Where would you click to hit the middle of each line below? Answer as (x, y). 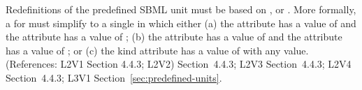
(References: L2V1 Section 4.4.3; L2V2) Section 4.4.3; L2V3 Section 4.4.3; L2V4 (179, 64)
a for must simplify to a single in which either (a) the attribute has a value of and (181, 23)
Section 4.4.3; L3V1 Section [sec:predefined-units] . (114, 77)
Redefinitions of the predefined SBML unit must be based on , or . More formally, (181, 9)
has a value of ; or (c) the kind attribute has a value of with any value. (157, 50)
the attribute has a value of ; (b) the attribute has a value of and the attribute (174, 37)
